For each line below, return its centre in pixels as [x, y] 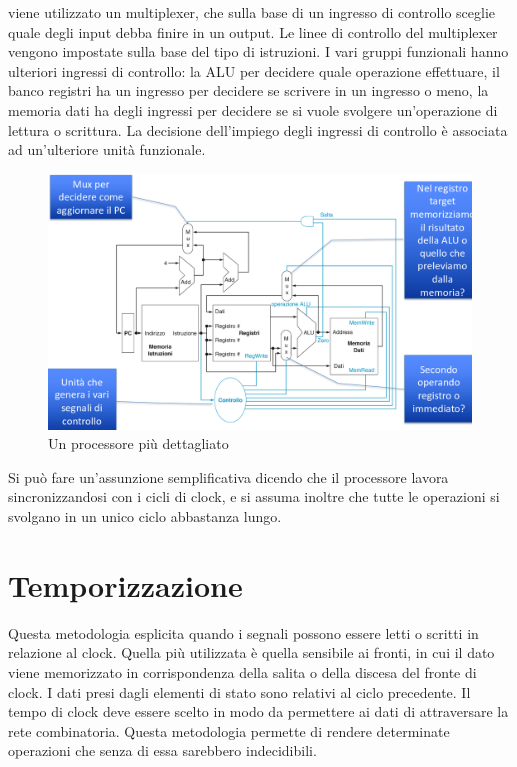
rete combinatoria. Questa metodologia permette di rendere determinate [229, 730]
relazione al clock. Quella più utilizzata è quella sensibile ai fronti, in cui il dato [251, 652]
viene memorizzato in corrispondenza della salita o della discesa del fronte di [242, 671]
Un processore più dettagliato [138, 443]
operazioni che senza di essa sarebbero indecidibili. [162, 750]
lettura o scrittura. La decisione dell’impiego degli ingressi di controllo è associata [258, 129]
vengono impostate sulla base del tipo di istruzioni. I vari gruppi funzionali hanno [258, 51]
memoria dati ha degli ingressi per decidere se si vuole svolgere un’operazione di [253, 109]
